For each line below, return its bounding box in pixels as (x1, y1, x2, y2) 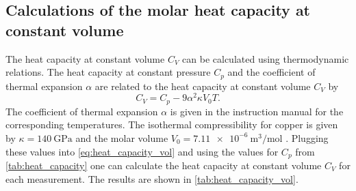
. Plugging (285, 130, 329, 145)
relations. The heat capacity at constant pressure (5, 65, 211, 79)
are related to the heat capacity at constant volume (94, 78, 311, 93)
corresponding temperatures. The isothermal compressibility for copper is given (5, 117, 338, 132)
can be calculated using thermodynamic (182, 51, 349, 65)
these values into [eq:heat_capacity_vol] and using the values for (5, 144, 279, 158)
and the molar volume (75, 130, 168, 145)
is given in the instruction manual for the (170, 104, 344, 118)
